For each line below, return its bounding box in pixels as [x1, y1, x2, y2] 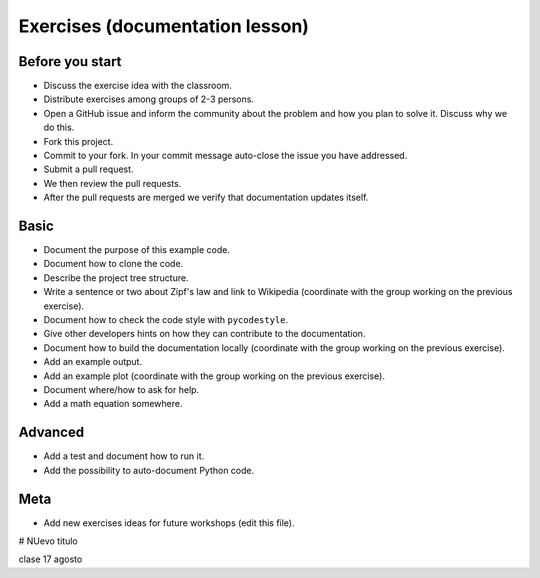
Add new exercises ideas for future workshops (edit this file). [43, 516, 295, 529]
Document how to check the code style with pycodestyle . [43, 314, 289, 326]
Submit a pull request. [43, 163, 134, 175]
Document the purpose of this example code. [43, 244, 230, 256]
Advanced [18, 424, 85, 441]
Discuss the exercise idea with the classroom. [43, 80, 232, 92]
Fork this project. [43, 135, 114, 147]
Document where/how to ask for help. [43, 384, 200, 395]
